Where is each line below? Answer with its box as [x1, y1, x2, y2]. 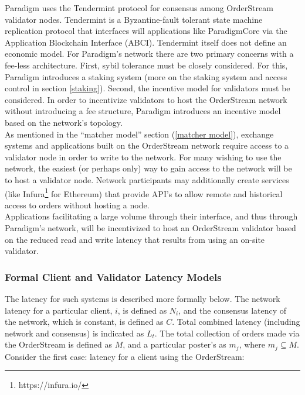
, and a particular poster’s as [123, 338, 226, 351]
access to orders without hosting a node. [5, 198, 150, 211]
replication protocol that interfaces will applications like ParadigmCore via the [5, 25, 287, 37]
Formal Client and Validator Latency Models [5, 269, 222, 284]
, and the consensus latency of [178, 304, 287, 316]
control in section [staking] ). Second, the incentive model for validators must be [5, 82, 290, 94]
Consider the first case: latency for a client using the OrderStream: [5, 350, 245, 362]
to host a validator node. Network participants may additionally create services [5, 173, 289, 186]
